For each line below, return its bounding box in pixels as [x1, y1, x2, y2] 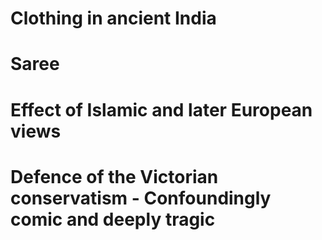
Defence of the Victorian [10, 165, 219, 188]
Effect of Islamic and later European [10, 98, 313, 121]
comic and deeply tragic [10, 208, 216, 231]
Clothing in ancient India [10, 7, 217, 30]
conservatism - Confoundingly [10, 187, 272, 209]
